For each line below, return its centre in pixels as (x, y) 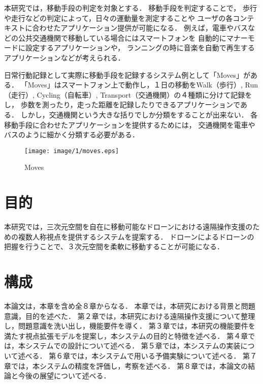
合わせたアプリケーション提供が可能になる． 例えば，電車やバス (140, 28)
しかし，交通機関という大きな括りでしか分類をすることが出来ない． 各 (139, 114)
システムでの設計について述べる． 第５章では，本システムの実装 (133, 346)
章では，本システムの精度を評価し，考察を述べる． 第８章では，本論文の (126, 365)
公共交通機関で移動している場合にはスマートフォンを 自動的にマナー (133, 37)
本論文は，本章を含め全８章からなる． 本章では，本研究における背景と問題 (130, 306)
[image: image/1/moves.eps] (72, 151)
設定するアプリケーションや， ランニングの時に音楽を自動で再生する (140, 48)
